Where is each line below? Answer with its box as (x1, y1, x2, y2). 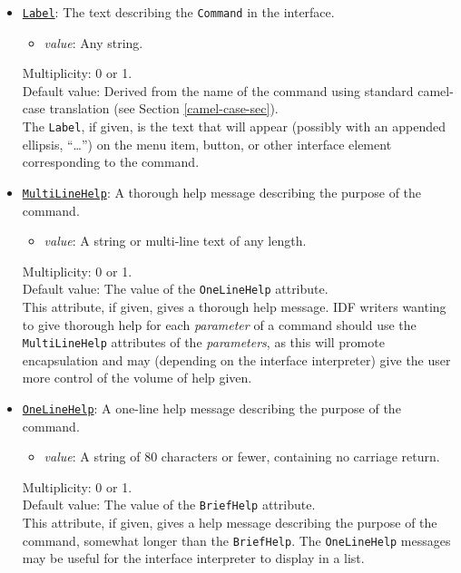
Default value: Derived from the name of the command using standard (22, 81, 414, 100)
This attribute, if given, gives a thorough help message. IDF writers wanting (22, 296, 446, 316)
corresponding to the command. (22, 152, 200, 171)
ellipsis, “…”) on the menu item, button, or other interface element (22, 134, 392, 153)
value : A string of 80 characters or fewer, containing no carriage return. (44, 447, 440, 466)
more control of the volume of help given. (22, 368, 252, 387)
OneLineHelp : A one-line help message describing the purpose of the (22, 399, 401, 417)
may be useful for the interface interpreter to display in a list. (22, 549, 365, 568)
